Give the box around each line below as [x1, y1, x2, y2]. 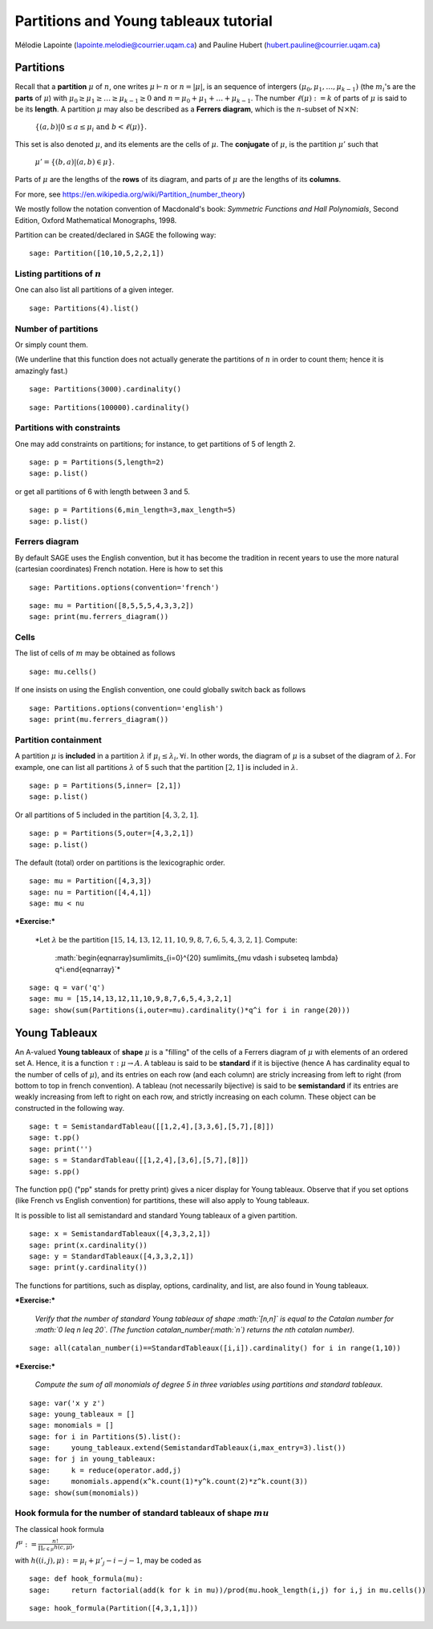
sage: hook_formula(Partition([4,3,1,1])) [29, 1603, 199, 1612]
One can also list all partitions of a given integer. [14, 285, 174, 294]
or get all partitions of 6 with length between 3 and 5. [14, 486, 190, 496]
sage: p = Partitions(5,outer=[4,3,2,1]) [29, 829, 194, 838]
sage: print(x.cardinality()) [29, 1240, 148, 1250]
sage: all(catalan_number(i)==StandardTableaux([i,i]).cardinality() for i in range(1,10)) [29, 1343, 401, 1353]
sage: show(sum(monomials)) [29, 1488, 140, 1497]
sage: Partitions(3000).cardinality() [29, 385, 182, 394]
